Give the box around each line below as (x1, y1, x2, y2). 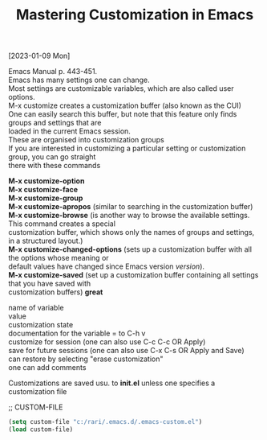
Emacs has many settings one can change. (8, 75, 150, 85)
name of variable (8, 303, 64, 313)
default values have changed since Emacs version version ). (8, 261, 205, 271)
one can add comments (8, 363, 87, 372)
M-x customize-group (8, 193, 83, 203)
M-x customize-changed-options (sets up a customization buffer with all (8, 245, 253, 254)
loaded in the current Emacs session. (8, 126, 131, 136)
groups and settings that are (8, 118, 102, 128)
